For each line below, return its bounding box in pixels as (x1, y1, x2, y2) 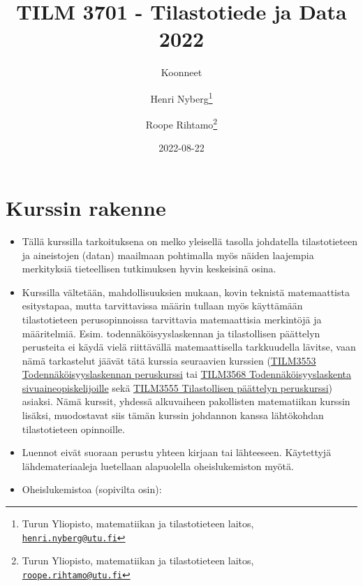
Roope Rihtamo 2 (145, 115, 218, 131)
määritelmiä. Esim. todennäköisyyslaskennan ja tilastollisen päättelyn (22, 325, 320, 340)
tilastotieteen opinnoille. (22, 421, 125, 436)
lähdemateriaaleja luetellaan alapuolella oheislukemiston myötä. (22, 458, 294, 473)
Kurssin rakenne (6, 193, 166, 221)
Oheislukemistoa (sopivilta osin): (22, 482, 162, 497)
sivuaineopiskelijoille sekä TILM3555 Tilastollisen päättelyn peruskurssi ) (22, 380, 333, 395)
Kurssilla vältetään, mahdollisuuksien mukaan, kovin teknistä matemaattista (22, 284, 350, 299)
